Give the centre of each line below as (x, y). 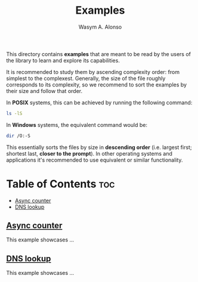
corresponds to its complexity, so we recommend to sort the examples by (96, 85)
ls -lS (14, 113)
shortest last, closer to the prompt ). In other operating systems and (89, 153)
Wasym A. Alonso (100, 27)
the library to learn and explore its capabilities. (63, 60)
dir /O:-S (18, 136)
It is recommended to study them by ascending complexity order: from (93, 72)
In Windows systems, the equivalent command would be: (77, 125)
